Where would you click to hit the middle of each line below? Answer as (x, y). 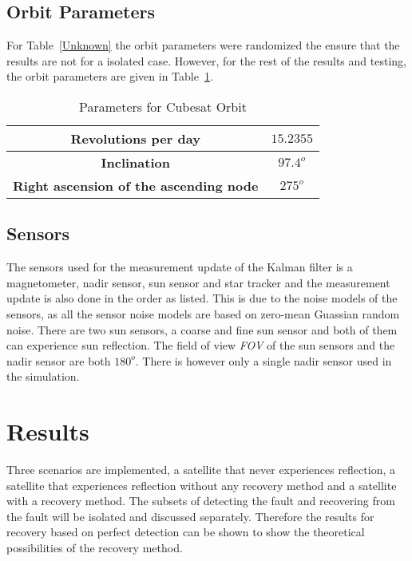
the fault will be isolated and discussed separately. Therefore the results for (190, 516)
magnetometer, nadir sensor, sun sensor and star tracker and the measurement (198, 282)
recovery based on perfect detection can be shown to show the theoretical (186, 532)
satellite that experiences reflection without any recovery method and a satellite (202, 485)
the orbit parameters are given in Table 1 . (110, 76)
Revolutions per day (135, 138)
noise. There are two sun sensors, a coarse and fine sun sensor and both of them (202, 329)
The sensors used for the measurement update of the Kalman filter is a (180, 267)
